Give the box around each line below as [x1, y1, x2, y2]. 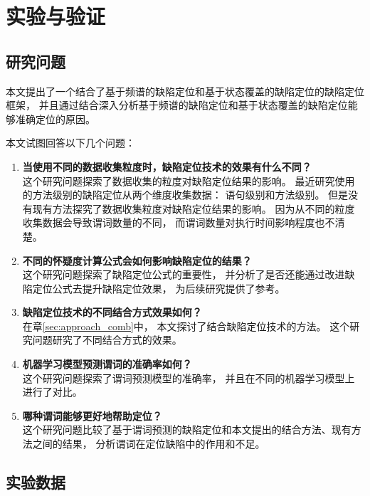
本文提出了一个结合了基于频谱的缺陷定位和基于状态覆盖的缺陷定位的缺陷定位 [6, 83, 364, 98]
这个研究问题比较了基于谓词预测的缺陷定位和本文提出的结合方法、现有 [22, 422, 351, 437]
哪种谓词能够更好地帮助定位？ [22, 408, 162, 423]
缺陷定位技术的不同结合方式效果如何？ [22, 305, 202, 320]
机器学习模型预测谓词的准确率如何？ [22, 357, 192, 371]
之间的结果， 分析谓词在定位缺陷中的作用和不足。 [32, 436, 265, 451]
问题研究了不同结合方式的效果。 [32, 332, 182, 347]
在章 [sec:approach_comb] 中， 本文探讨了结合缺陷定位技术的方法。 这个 [22, 318, 350, 333]
